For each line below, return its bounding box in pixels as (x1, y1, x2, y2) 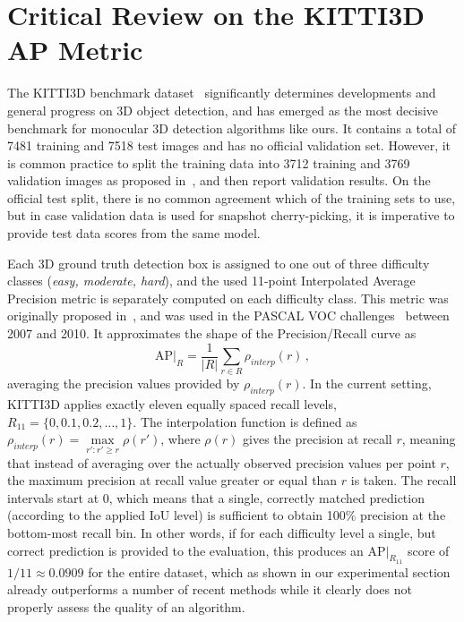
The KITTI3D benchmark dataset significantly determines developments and (7, 83, 436, 102)
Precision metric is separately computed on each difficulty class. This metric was (7, 288, 449, 307)
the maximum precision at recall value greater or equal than (7, 471, 338, 490)
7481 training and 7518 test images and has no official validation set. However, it (7, 136, 451, 155)
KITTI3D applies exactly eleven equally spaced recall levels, (7, 395, 337, 413)
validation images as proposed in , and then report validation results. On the (7, 171, 431, 190)
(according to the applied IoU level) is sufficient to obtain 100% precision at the (7, 506, 446, 524)
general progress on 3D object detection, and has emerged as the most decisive (7, 100, 439, 119)
